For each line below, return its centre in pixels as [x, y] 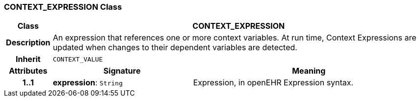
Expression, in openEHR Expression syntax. [273, 83]
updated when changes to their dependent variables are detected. [175, 48]
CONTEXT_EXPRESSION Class [63, 7]
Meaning [309, 71]
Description [28, 43]
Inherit [28, 59]
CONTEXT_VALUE [78, 59]
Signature [122, 71]
